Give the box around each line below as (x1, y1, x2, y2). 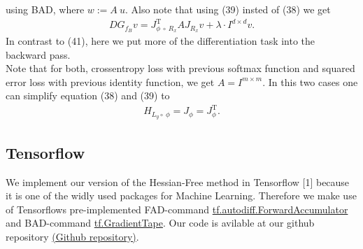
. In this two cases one (262, 74, 358, 89)
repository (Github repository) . (6, 229, 139, 243)
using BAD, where (6, 2, 85, 16)
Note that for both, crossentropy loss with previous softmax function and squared (6, 61, 355, 76)
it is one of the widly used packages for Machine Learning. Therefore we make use (6, 188, 357, 203)
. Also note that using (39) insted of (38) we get (124, 2, 331, 16)
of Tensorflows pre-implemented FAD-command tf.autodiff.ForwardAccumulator (6, 201, 348, 216)
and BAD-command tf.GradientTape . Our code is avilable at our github (6, 215, 315, 230)
